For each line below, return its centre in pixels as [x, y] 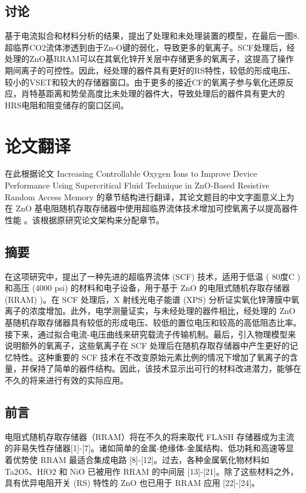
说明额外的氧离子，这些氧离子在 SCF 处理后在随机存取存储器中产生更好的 [147, 345]
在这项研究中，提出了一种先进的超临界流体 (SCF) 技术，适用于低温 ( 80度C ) [153, 276]
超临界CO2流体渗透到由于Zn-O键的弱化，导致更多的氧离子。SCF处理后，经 [150, 47]
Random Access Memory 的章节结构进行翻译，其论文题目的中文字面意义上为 [149, 196]
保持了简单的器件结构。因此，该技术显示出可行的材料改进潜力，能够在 [165, 368]
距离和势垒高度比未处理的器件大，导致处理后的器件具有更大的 [165, 93]
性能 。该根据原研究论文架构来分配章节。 [84, 219]
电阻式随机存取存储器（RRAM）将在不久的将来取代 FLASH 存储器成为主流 [149, 436]
